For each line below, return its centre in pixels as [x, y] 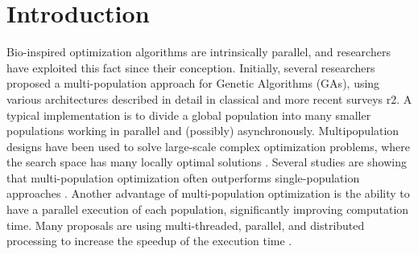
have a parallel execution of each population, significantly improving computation [208, 209]
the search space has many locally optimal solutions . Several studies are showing [207, 162]
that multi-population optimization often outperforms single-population [183, 177]
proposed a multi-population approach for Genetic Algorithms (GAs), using [193, 83]
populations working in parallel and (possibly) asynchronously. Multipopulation [203, 131]
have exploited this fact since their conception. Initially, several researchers [191, 67]
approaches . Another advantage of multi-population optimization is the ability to [208, 193]
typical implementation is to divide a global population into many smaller [189, 115]
